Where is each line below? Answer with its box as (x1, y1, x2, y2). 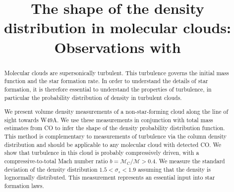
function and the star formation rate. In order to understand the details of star (4, 77, 208, 85)
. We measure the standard (155, 157, 225, 165)
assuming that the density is (138, 165, 211, 173)
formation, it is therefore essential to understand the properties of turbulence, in (4, 85, 212, 93)
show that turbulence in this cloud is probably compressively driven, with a (4, 148, 199, 157)
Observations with (54, 37, 181, 57)
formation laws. (4, 181, 44, 190)
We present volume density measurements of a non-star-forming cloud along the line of (4, 107, 229, 116)
